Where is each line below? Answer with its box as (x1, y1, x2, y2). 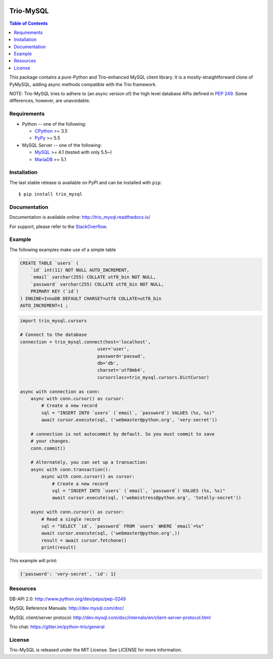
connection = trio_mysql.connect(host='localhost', (20, 339, 151, 344)
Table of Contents (9, 20, 48, 26)
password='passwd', (97, 353, 146, 359)
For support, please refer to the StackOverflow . (9, 223, 108, 229)
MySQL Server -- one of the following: (22, 142, 102, 148)
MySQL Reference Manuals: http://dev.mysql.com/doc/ (9, 605, 124, 611)
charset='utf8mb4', (97, 367, 146, 373)
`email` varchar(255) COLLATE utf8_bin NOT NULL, (30, 274, 156, 280)
